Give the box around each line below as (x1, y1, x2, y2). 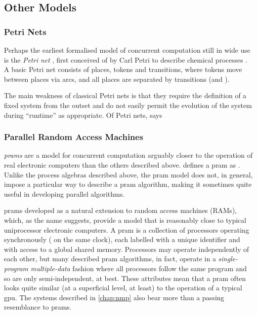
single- (218, 253, 238, 264)
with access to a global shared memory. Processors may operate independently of (4, 244, 249, 254)
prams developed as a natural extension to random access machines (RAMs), (4, 205, 237, 215)
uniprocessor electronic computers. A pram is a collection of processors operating (4, 224, 249, 235)
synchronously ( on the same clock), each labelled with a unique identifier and (4, 234, 240, 245)
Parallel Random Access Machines (4, 131, 143, 143)
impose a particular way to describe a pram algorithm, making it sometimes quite (4, 179, 252, 189)
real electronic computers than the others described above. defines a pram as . (4, 159, 240, 170)
